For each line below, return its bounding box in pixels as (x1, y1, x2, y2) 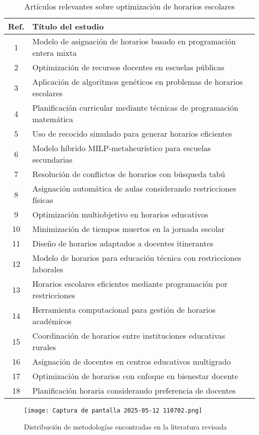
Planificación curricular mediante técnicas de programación (32, 102, 239, 113)
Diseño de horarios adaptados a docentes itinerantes (32, 237, 214, 249)
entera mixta (32, 47, 77, 58)
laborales (32, 263, 63, 275)
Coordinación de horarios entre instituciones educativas (32, 330, 225, 341)
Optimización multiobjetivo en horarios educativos (32, 209, 208, 220)
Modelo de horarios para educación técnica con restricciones (32, 252, 242, 263)
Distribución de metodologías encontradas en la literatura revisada (24, 421, 227, 432)
